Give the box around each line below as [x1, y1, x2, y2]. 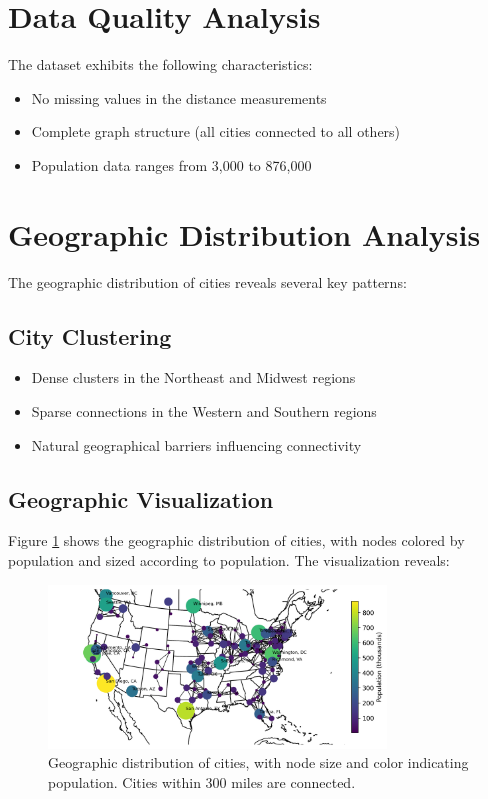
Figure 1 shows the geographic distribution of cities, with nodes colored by [8, 530, 465, 551]
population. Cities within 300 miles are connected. [48, 772, 356, 793]
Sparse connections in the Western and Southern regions [31, 401, 377, 422]
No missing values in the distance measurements [31, 87, 327, 108]
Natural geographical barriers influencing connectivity [31, 434, 362, 455]
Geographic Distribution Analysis [8, 213, 481, 254]
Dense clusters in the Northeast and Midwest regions [31, 367, 356, 388]
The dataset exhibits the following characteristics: [8, 54, 313, 75]
